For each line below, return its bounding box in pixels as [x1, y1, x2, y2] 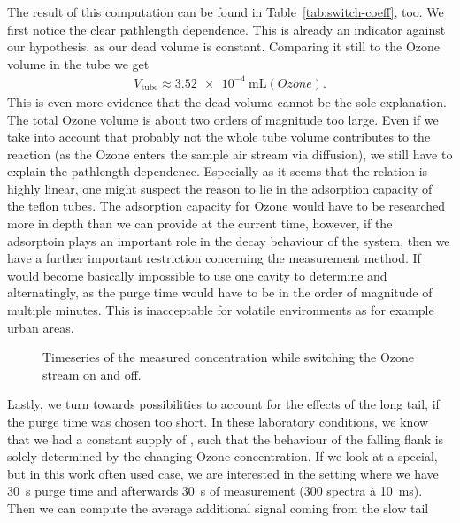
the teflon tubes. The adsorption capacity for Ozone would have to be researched [7, 196, 446, 215]
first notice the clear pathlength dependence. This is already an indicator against [7, 19, 446, 38]
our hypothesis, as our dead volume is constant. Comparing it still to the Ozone [7, 37, 441, 56]
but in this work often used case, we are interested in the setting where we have [7, 464, 439, 482]
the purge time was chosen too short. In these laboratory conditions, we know [7, 412, 429, 430]
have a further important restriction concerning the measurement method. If [7, 249, 421, 267]
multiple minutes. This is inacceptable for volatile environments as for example [7, 301, 434, 319]
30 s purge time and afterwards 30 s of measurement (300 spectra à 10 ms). [7, 481, 423, 500]
